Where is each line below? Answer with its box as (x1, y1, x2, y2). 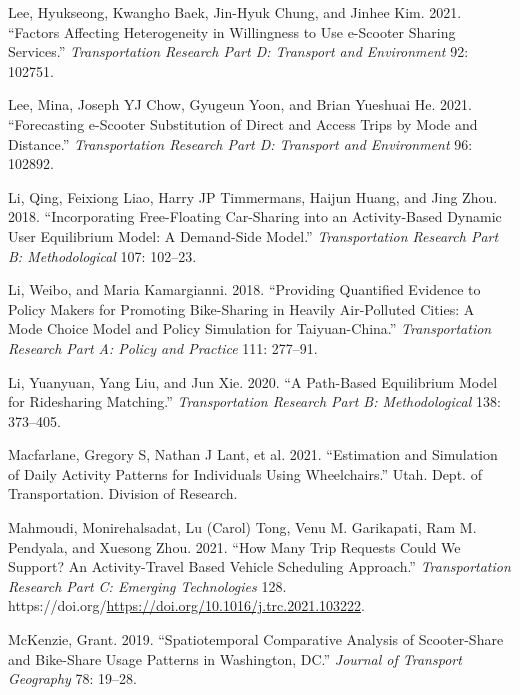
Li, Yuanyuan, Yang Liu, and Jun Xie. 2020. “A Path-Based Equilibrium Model (8, 371, 498, 392)
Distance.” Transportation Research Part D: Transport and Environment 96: (8, 133, 473, 154)
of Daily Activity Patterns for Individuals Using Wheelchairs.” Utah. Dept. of (8, 463, 482, 484)
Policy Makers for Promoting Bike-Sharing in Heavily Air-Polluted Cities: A (8, 298, 475, 319)
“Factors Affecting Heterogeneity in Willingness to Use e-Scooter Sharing (8, 21, 456, 42)
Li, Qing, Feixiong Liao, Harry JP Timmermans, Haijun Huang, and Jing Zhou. (8, 186, 498, 207)
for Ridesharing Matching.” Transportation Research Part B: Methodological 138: (8, 391, 501, 412)
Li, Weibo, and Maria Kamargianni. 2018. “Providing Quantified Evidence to (8, 279, 481, 300)
